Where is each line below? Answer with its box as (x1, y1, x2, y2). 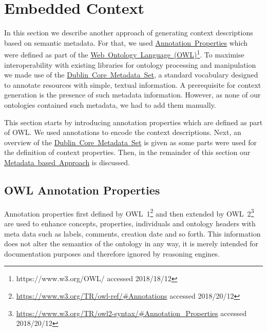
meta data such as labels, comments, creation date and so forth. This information (4, 228, 261, 239)
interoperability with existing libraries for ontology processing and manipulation (4, 59, 256, 70)
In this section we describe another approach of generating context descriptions (4, 27, 253, 38)
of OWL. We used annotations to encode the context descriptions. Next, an (4, 127, 241, 138)
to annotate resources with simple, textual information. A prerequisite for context (4, 79, 261, 90)
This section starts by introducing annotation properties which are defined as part (4, 116, 263, 127)
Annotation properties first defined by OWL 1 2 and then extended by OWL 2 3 (4, 206, 254, 219)
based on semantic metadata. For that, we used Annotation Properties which (4, 37, 248, 48)
